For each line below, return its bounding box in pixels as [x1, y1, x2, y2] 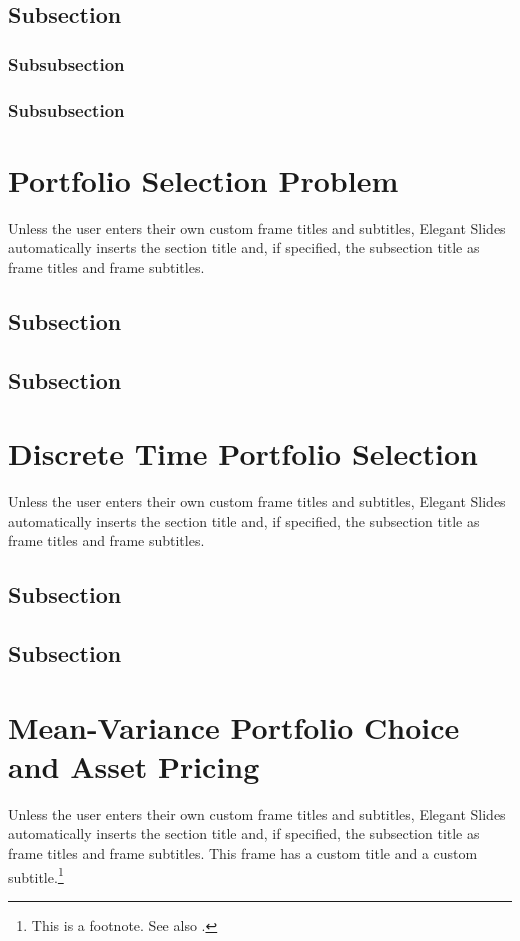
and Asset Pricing [8, 745, 260, 786]
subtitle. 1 [8, 863, 64, 887]
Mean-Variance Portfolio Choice [8, 706, 460, 747]
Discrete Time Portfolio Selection [8, 433, 479, 474]
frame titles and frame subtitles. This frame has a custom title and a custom [8, 842, 478, 863]
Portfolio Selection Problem [8, 159, 399, 200]
